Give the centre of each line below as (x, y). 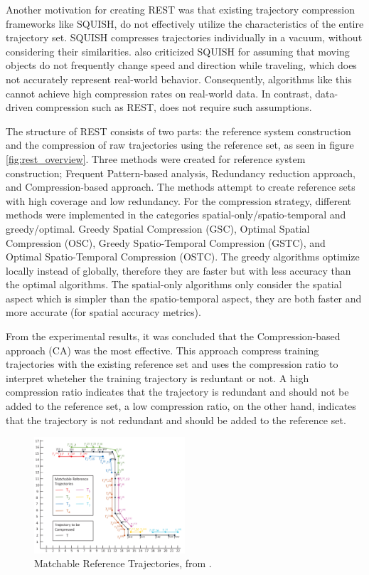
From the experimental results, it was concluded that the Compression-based (173, 336)
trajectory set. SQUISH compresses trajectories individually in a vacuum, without (184, 37)
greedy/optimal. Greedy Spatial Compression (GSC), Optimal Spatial (158, 228)
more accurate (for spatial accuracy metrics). (103, 312)
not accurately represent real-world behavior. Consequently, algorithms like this (179, 79)
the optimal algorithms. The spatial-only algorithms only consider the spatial (174, 284)
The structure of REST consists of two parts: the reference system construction (178, 131)
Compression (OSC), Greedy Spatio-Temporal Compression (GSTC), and (166, 242)
